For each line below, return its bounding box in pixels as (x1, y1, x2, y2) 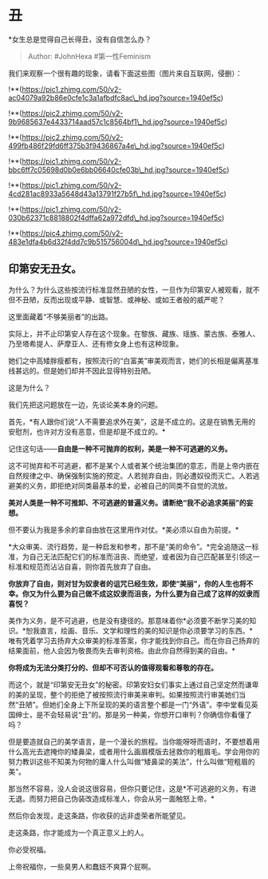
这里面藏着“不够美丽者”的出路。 (8, 312, 113, 322)
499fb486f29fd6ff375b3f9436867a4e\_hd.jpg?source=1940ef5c (8, 141, 223, 150)
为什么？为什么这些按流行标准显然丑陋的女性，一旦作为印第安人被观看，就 (8, 285, 253, 294)
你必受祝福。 (8, 845, 50, 854)
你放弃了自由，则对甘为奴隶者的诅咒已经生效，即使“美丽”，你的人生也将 (8, 578, 247, 588)
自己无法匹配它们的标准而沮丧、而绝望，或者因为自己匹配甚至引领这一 (29, 552, 260, 561)
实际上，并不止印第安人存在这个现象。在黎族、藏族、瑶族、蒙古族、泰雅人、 (8, 329, 260, 338)
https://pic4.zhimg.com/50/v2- (22, 228, 124, 238)
